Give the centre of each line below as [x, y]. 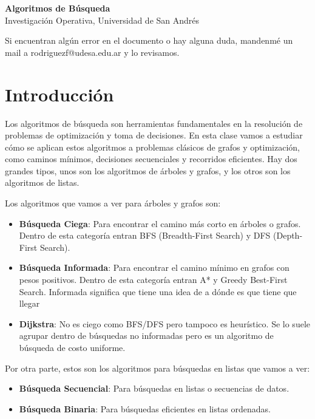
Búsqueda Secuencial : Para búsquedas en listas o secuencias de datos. [154, 388]
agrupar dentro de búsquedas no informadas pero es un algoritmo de [146, 336]
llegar [29, 303]
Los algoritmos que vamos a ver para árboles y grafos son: [113, 203]
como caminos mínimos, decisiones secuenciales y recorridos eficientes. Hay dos [151, 159]
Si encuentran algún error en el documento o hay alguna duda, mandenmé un [149, 40]
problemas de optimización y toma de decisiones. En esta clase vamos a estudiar [154, 135]
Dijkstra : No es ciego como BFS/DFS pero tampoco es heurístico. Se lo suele [164, 323]
